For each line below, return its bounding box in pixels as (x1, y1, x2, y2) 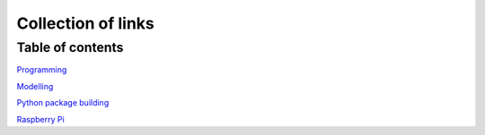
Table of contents (16, 39, 124, 55)
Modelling (16, 80, 54, 91)
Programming (16, 64, 67, 75)
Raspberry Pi (16, 114, 65, 124)
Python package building (16, 97, 110, 108)
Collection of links (16, 13, 154, 33)
